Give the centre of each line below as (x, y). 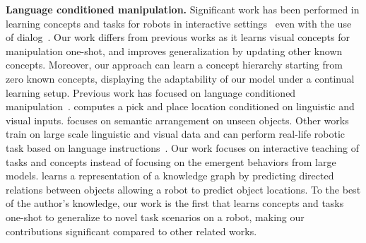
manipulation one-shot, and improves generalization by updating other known (174, 51)
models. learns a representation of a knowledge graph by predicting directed (170, 176)
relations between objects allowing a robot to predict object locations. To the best (183, 189)
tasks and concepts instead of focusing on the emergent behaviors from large (171, 161)
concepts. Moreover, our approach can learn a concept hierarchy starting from (174, 65)
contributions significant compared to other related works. (131, 231)
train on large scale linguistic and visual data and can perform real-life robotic (176, 134)
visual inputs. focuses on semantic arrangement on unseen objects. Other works (177, 120)
